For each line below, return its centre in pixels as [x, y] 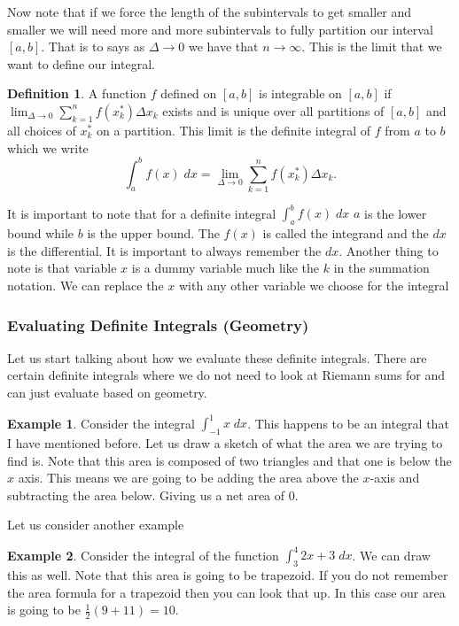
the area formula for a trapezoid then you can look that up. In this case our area [226, 592]
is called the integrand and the [346, 233]
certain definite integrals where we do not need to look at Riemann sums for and [226, 375]
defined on [189, 93]
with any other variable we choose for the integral [314, 286]
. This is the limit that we [372, 46]
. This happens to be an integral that [348, 423]
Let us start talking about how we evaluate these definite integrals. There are [217, 357]
